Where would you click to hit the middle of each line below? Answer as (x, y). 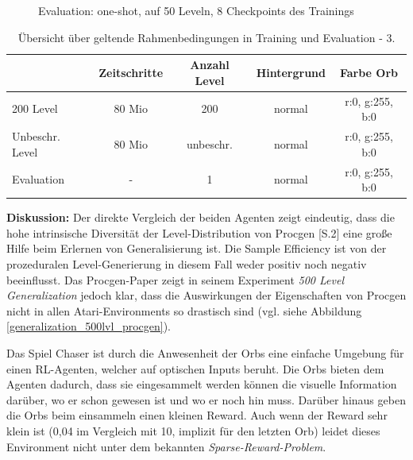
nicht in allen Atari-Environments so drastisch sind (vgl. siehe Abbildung (184, 310)
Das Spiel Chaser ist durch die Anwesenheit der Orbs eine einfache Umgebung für (205, 352)
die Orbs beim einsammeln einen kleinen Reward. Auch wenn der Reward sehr (197, 415)
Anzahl (210, 65)
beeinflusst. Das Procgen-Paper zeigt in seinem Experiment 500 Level (175, 279)
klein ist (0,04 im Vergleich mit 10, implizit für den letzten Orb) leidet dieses (193, 430)
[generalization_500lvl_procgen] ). (89, 326)
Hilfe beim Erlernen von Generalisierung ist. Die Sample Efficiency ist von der (197, 248)
